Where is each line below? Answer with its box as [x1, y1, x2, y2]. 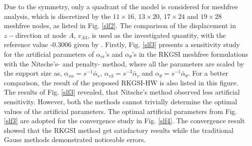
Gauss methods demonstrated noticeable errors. [4, 134, 146, 145]
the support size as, [4, 68, 62, 78]
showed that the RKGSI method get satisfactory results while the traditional [4, 125, 233, 135]
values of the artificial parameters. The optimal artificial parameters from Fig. [4, 106, 237, 116]
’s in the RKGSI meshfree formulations [132, 49, 249, 59]
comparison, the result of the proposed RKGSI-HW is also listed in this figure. [4, 77, 238, 87]
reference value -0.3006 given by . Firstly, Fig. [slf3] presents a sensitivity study [4, 39, 240, 49]
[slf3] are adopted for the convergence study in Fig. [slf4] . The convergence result [4, 115, 245, 126]
